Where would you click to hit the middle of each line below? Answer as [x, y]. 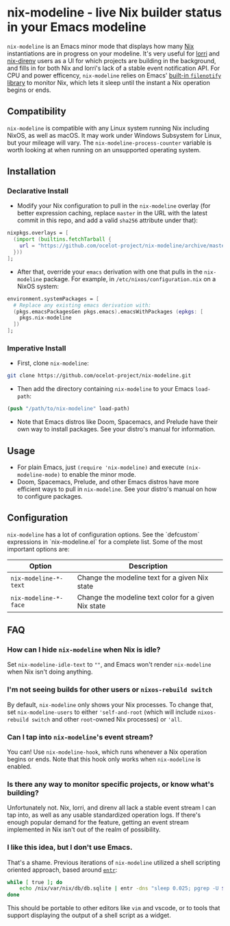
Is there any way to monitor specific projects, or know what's [111, 784]
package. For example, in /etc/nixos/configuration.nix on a [130, 278]
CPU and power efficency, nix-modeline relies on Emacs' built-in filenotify [114, 75]
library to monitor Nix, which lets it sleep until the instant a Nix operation [109, 82]
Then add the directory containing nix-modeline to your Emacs [105, 389]
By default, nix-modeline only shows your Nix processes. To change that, [110, 704]
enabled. [20, 767]
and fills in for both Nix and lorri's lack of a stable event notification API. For [114, 68]
